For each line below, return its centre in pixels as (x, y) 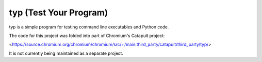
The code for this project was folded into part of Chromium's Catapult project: (87, 36)
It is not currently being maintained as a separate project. (66, 53)
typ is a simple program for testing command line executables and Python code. (89, 27)
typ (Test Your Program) (58, 12)
